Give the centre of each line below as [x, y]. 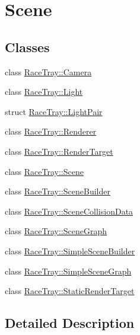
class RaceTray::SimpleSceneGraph [68, 271]
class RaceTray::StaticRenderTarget [70, 291]
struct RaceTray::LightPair [54, 111]
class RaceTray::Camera [48, 71]
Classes [27, 47]
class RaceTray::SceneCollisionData [69, 211]
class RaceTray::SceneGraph [56, 231]
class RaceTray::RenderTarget [59, 151]
